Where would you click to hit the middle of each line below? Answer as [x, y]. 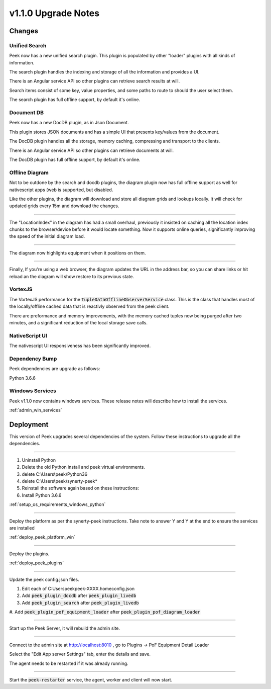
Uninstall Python [39, 460]
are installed [22, 528]
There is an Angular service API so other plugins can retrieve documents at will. [92, 150]
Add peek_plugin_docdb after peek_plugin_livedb [79, 595]
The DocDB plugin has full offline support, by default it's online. [75, 159]
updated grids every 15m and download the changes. [64, 206]
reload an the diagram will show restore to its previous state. [72, 276]
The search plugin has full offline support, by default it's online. [75, 100]
